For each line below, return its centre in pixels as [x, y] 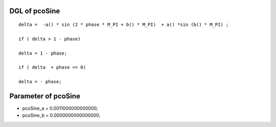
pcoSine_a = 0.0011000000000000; [60, 108]
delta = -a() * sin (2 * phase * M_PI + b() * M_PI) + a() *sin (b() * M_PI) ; [124, 25]
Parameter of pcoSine [45, 96]
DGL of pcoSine [35, 11]
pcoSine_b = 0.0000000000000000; [61, 115]
